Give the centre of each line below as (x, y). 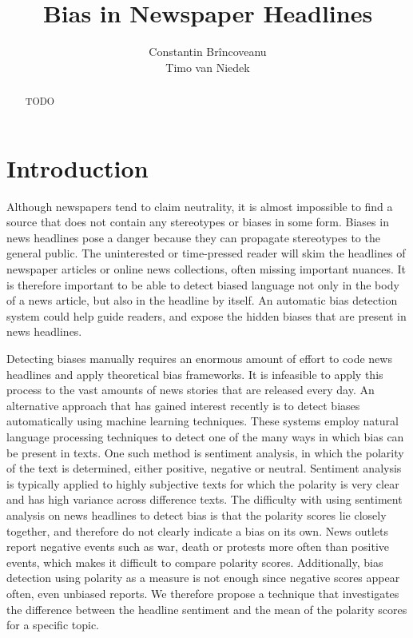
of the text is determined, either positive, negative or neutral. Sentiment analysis (204, 468)
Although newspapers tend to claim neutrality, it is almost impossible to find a (200, 206)
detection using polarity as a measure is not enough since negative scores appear (203, 578)
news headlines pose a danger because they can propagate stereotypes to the (193, 237)
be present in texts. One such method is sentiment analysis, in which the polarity (205, 452)
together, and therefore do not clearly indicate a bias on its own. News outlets (198, 530)
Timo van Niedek (208, 67)
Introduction (77, 167)
